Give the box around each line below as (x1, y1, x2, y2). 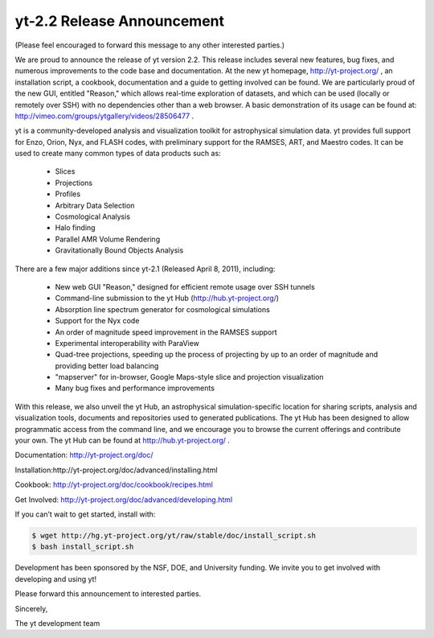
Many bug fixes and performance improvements (55, 383, 215, 393)
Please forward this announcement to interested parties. (14, 589, 202, 599)
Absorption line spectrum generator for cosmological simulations (55, 304, 271, 314)
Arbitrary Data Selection (55, 200, 135, 210)
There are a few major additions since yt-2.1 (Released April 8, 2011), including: (14, 264, 276, 274)
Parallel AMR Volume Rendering (55, 234, 161, 244)
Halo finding (55, 223, 96, 233)
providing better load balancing (55, 360, 159, 370)
